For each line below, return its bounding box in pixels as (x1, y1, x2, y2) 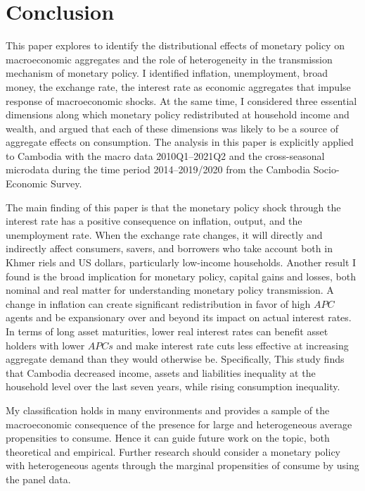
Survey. (50, 176, 82, 191)
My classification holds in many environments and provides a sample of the (6, 402, 330, 417)
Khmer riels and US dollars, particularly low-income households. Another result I (6, 255, 357, 270)
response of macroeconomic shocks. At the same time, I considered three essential (6, 93, 357, 108)
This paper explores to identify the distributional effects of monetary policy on (6, 38, 345, 53)
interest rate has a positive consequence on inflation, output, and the (6, 213, 302, 228)
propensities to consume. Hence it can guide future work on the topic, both (6, 430, 330, 445)
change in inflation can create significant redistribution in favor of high (6, 296, 311, 311)
